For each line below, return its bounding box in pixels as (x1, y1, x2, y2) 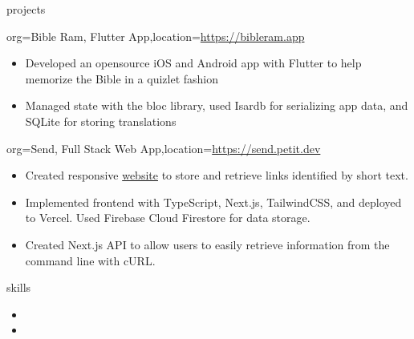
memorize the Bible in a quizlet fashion (25, 70, 219, 87)
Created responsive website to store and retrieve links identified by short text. (25, 167, 408, 184)
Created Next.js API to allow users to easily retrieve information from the (25, 236, 390, 252)
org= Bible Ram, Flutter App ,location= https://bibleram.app (6, 27, 305, 44)
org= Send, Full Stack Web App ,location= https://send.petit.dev (6, 139, 321, 156)
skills (6, 279, 31, 296)
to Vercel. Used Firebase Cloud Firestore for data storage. (25, 209, 310, 226)
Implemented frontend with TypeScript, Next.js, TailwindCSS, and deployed (25, 193, 402, 210)
